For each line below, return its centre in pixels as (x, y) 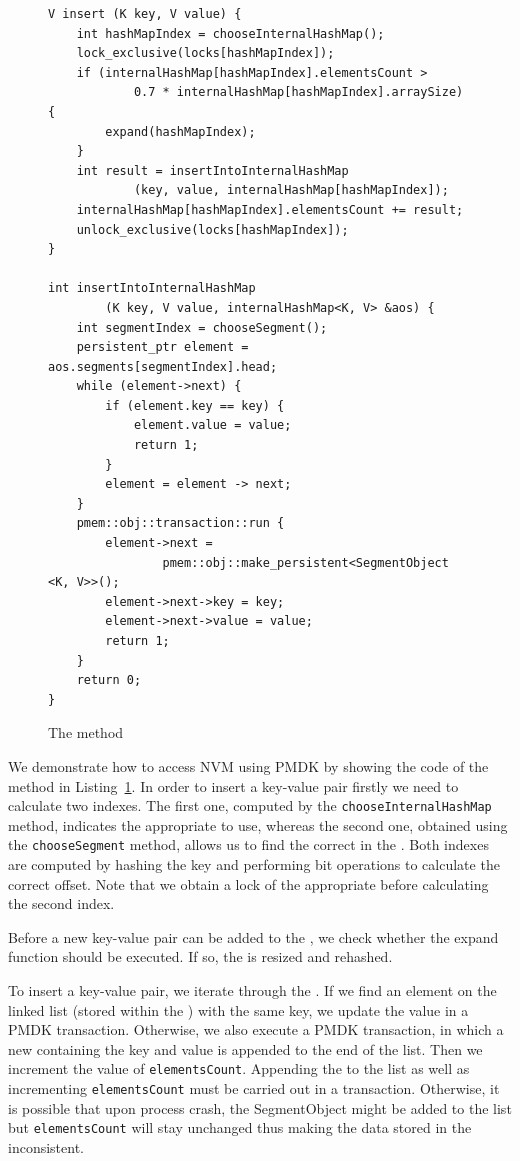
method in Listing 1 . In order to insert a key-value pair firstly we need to (233, 785)
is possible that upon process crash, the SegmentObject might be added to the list (260, 1107)
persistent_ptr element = (162, 347)
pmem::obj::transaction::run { (180, 523)
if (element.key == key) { (195, 405)
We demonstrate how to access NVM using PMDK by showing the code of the (248, 765)
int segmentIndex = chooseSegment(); (202, 327)
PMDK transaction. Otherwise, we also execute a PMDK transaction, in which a (256, 1029)
